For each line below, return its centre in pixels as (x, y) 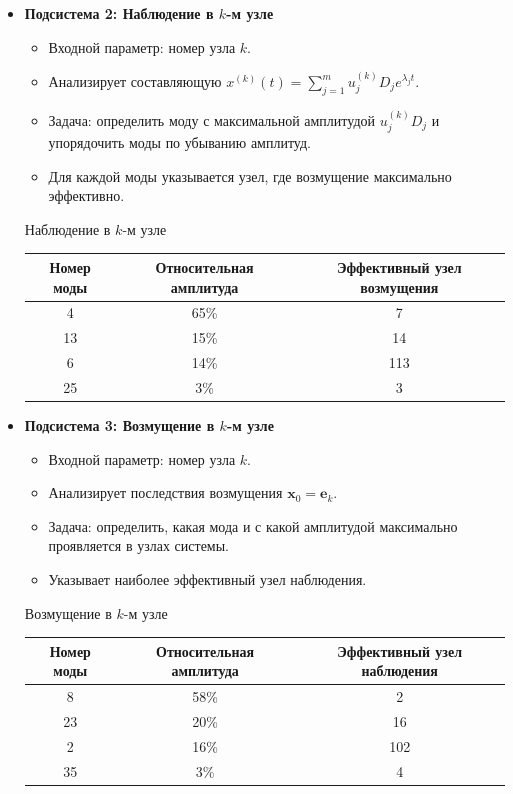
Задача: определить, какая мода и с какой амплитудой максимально (253, 525)
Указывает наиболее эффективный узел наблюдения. (207, 578)
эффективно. (86, 195)
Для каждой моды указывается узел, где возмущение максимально (250, 175)
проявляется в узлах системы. (139, 545)
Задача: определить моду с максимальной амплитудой (211, 119)
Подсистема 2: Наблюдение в (119, 13)
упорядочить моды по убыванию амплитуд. (179, 142)
